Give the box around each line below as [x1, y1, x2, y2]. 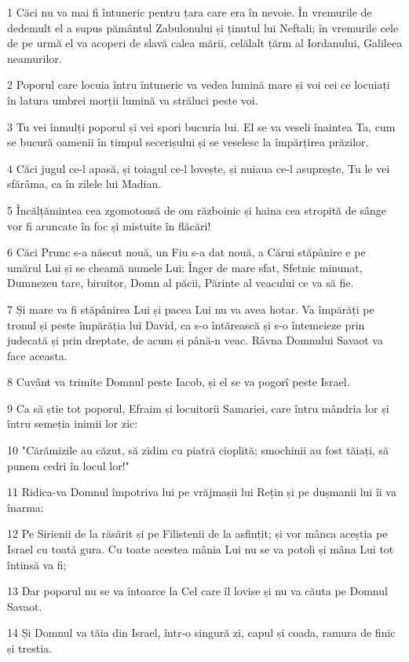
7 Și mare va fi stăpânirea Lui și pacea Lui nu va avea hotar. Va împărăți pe [7, 300, 374, 317]
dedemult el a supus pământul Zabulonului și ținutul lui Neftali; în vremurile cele [7, 19, 399, 35]
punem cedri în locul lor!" [7, 457, 130, 473]
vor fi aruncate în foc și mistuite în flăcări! [7, 217, 211, 234]
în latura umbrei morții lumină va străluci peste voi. [7, 91, 258, 108]
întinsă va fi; [7, 556, 67, 572]
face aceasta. [7, 347, 68, 363]
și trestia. [7, 640, 52, 656]
